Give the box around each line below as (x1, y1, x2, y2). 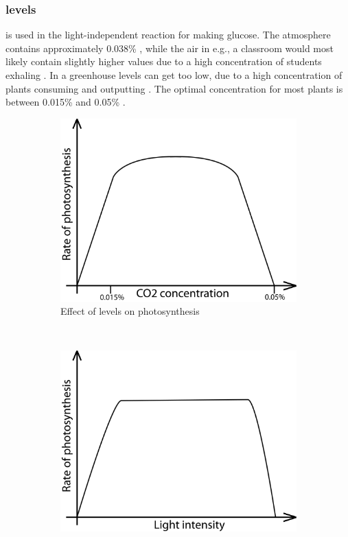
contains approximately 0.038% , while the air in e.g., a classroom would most (5, 40, 334, 55)
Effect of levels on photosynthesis (60, 304, 200, 318)
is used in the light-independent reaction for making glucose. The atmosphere (5, 27, 331, 42)
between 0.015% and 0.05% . (5, 95, 126, 109)
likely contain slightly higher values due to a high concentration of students (5, 54, 322, 69)
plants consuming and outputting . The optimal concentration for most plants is (5, 81, 343, 95)
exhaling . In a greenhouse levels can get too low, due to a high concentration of (5, 68, 343, 82)
